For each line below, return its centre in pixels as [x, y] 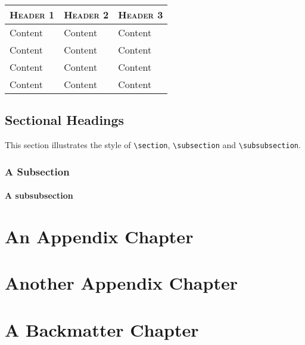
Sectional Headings [65, 120]
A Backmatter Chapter [102, 329]
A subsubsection [39, 195]
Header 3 [141, 15]
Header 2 [86, 15]
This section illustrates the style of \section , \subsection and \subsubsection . [153, 145]
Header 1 [32, 15]
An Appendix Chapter [99, 236]
